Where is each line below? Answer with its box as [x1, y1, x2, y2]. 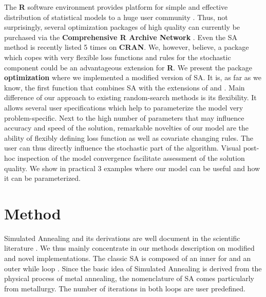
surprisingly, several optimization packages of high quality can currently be [4, 22, 240, 32]
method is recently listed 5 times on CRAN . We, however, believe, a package [4, 42, 249, 52]
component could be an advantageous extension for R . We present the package [4, 62, 252, 72]
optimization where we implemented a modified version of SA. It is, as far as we [4, 72, 261, 83]
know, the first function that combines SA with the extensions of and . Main [4, 82, 245, 92]
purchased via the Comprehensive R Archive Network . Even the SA [4, 31, 237, 42]
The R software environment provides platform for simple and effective [4, 2, 228, 12]
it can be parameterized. [4, 173, 81, 183]
